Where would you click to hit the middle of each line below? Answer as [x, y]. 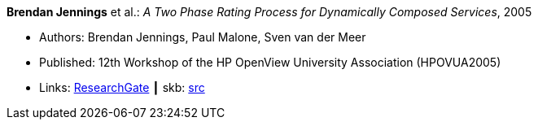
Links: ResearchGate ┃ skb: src [122, 87]
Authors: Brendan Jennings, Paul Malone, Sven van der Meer [203, 37]
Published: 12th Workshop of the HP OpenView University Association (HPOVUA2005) [270, 62]
